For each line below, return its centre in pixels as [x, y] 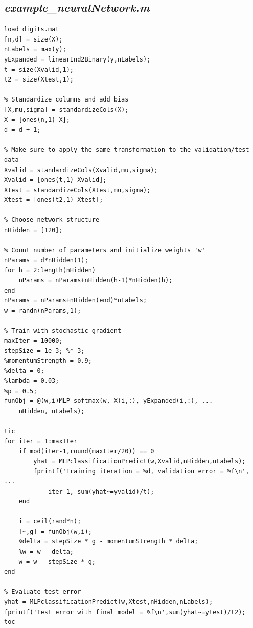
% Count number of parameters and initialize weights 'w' [105, 250]
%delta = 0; [24, 371]
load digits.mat [32, 29]
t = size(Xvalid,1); [39, 69]
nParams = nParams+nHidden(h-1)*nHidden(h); [96, 281]
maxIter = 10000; [33, 341]
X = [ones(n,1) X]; [37, 120]
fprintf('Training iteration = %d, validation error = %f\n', [141, 471]
